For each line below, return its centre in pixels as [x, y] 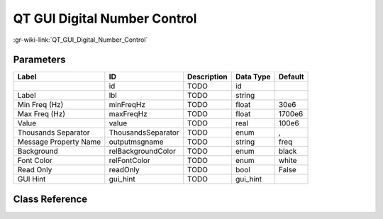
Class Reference [50, 199]
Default [291, 77]
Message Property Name [59, 142]
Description [207, 77]
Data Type [253, 77]
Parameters [39, 60]
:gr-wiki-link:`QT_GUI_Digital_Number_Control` [81, 40]
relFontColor [129, 161]
